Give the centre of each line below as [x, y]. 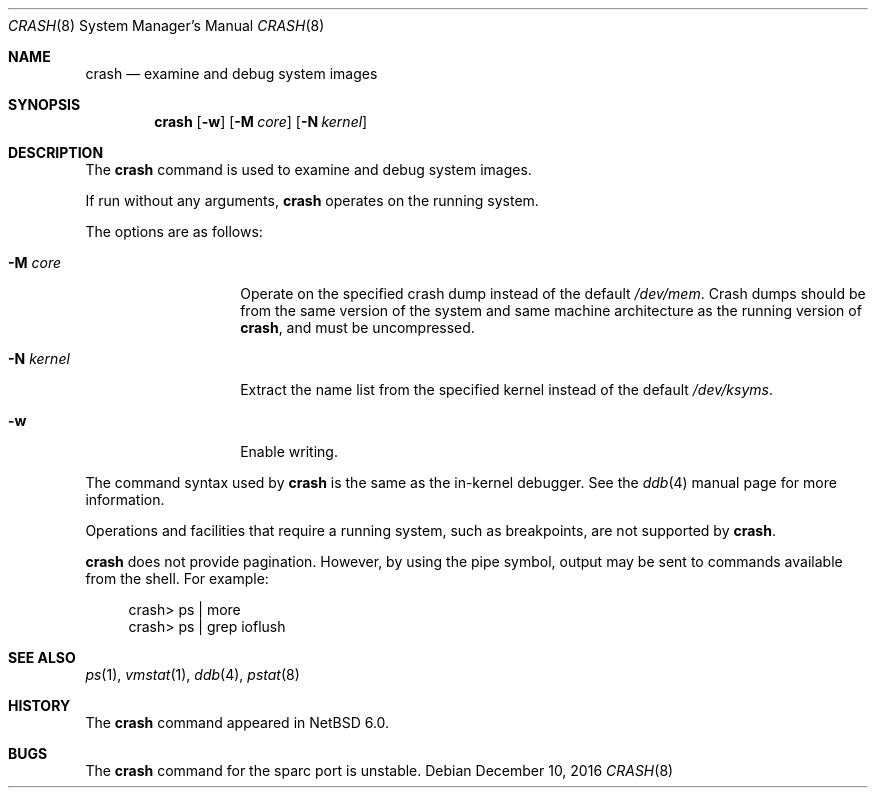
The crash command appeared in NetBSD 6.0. [237, 722]
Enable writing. [289, 451]
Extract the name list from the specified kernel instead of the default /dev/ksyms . [506, 389]
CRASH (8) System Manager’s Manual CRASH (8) [166, 25]
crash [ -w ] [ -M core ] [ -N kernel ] [261, 121]
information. [125, 499]
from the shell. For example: [177, 578]
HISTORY [39, 705]
